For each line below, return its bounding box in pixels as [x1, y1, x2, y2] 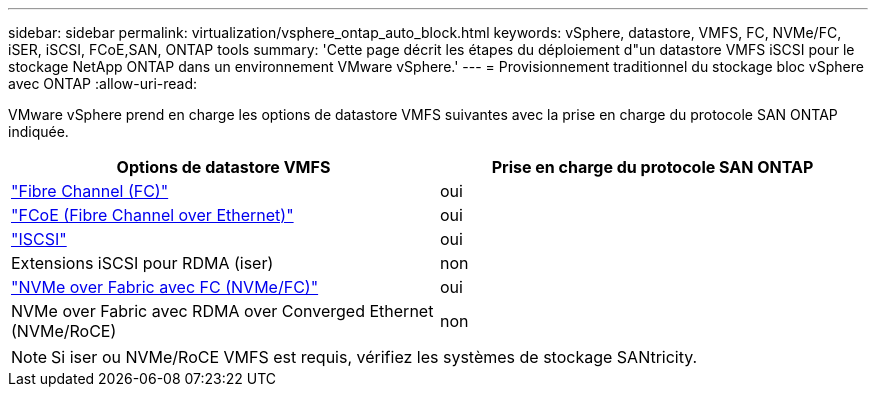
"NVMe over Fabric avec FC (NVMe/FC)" [11, 277, 319, 297]
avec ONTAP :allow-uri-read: [8, 75, 198, 92]
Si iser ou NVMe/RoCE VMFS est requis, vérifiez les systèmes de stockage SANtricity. [51, 347, 698, 367]
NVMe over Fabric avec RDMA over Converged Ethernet [11, 301, 434, 321]
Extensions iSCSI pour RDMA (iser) [11, 253, 274, 273]
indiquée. [8, 123, 69, 140]
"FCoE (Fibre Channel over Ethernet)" [11, 205, 294, 225]
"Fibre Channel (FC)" [11, 181, 169, 201]
